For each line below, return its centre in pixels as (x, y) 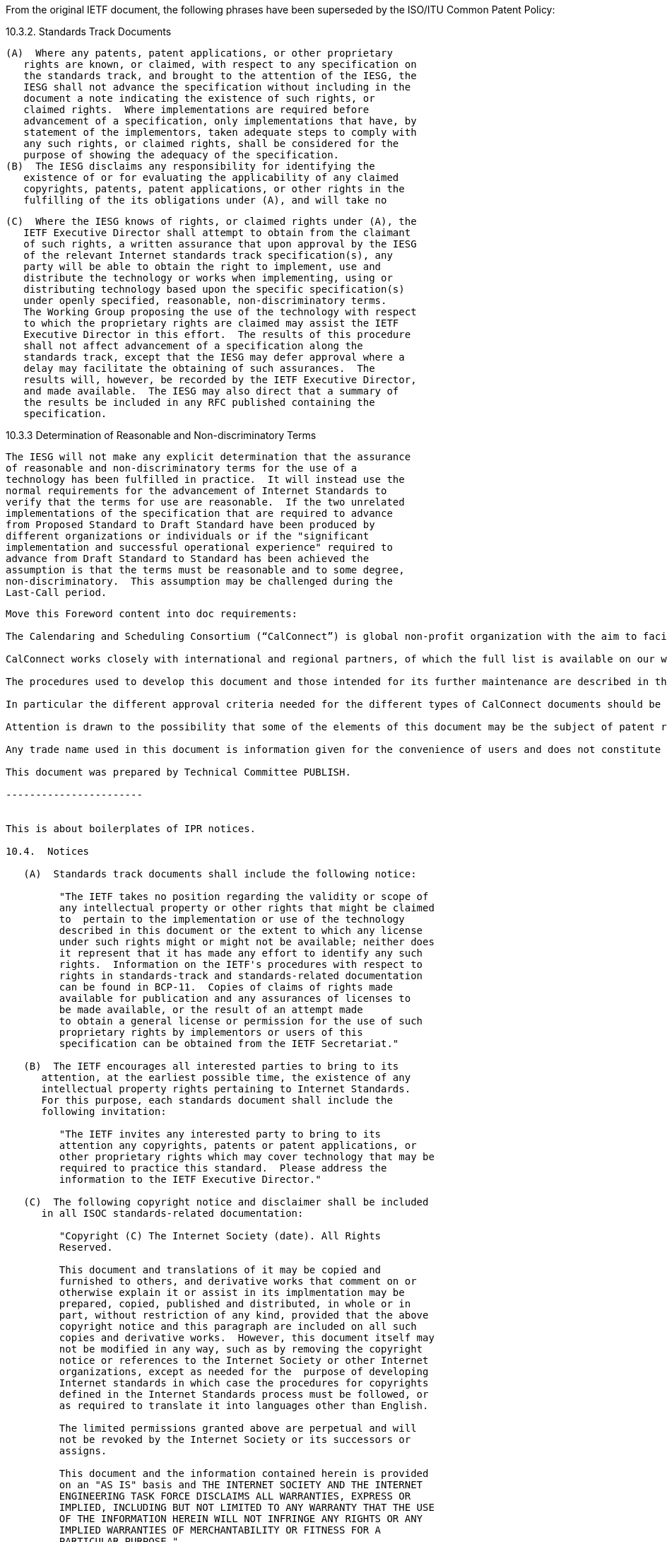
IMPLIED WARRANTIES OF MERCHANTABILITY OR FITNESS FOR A (220, 1530)
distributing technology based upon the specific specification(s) (214, 289)
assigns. (83, 1451)
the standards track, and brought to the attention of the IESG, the (220, 76)
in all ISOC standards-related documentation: (172, 1213)
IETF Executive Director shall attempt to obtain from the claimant (217, 233)
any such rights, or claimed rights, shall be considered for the (211, 144)
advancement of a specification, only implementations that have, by (220, 121)
